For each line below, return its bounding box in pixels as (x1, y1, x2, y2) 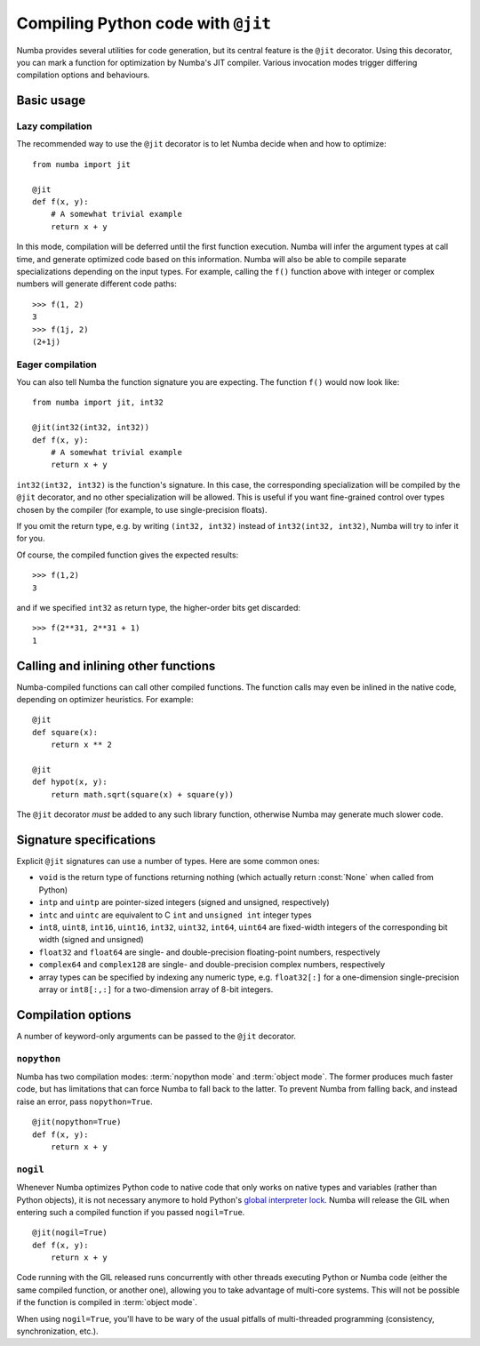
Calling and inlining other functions (16, 658, 216, 673)
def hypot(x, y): (32, 777, 108, 787)
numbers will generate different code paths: (16, 278, 178, 289)
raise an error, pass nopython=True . (16, 1096, 153, 1107)
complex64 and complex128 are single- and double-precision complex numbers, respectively (38, 959, 386, 970)
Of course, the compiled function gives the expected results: (16, 549, 239, 560)
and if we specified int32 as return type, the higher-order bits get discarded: (16, 602, 301, 613)
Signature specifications (16, 832, 156, 847)
